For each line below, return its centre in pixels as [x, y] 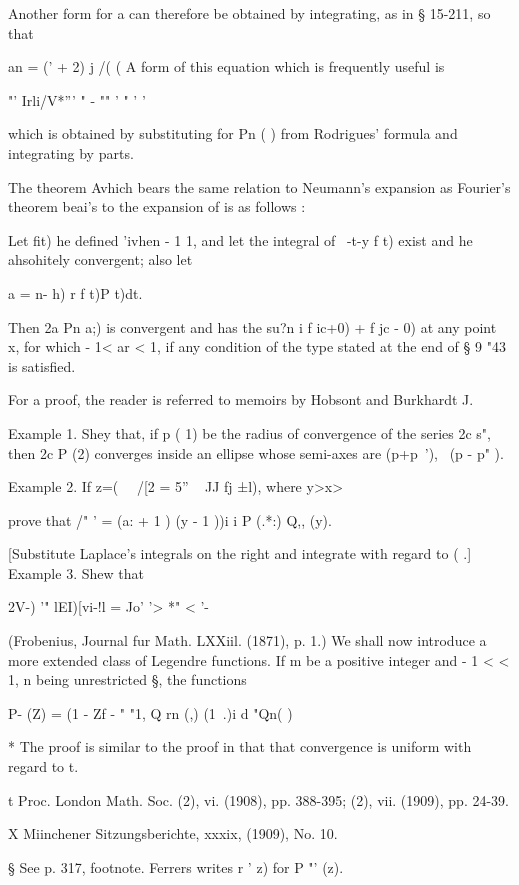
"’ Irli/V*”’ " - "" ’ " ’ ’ [77, 99]
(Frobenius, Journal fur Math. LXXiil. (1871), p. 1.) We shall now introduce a [247, 640]
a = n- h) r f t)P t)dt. [75, 292]
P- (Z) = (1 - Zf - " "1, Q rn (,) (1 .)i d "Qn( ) [150, 712]
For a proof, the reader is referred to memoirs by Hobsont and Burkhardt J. [241, 399]
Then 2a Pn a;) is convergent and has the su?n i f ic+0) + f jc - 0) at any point [252, 326]
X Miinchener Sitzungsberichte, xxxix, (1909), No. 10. [173, 833]
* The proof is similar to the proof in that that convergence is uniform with [240, 746]
